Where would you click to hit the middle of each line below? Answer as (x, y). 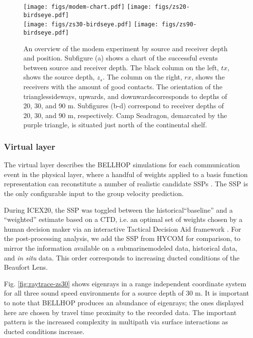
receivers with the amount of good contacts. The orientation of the (123, 86)
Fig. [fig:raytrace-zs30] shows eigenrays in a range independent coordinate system (125, 283)
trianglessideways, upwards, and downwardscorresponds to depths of (125, 96)
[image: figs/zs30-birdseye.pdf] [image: (91, 25)
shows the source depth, (59, 77)
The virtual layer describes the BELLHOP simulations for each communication (122, 165)
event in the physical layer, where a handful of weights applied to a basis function (126, 174)
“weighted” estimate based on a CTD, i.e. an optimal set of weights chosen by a (123, 219)
